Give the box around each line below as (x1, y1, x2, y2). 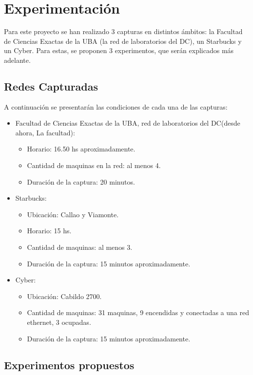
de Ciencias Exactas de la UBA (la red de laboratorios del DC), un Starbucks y (4, 36, 242, 46)
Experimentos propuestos (4, 357, 135, 372)
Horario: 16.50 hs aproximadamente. (27, 144, 136, 154)
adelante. (4, 55, 31, 65)
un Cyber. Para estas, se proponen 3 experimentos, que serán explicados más (4, 45, 234, 56)
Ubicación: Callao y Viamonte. (27, 209, 119, 219)
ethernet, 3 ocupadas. (27, 317, 91, 327)
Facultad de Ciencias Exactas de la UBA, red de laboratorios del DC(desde (15, 118, 240, 128)
